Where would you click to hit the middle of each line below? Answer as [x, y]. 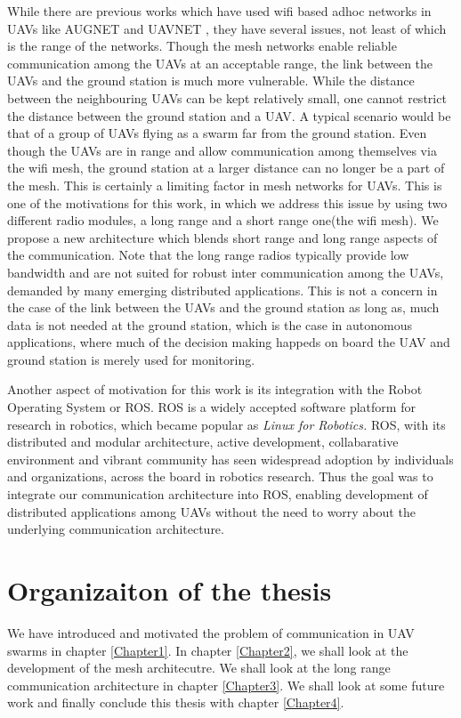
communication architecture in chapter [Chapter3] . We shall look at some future [226, 685]
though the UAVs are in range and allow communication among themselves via [222, 150]
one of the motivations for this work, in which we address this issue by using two [227, 202]
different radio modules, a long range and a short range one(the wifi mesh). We [223, 220]
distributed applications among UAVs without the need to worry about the [211, 511]
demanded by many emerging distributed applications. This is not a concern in [222, 290]
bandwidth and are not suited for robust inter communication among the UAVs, [226, 272]
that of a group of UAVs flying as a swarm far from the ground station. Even [217, 133]
